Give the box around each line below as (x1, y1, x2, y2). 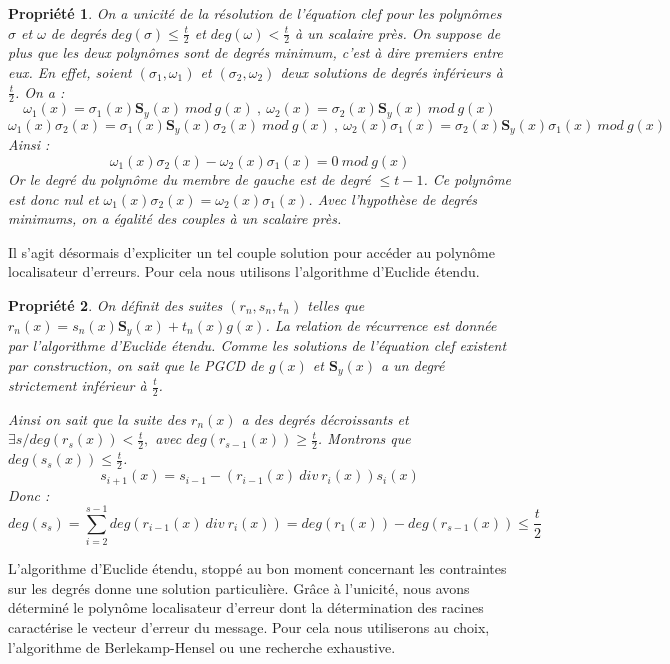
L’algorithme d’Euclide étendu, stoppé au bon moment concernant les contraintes (8, 558, 507, 579)
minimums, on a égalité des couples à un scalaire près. (8, 208, 342, 229)
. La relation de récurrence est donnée (265, 314, 497, 335)
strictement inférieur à (8, 375, 147, 395)
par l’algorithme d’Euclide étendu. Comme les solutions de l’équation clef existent (8, 334, 507, 355)
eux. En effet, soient (8, 62, 132, 83)
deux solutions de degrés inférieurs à (280, 62, 503, 83)
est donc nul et (8, 188, 99, 209)
